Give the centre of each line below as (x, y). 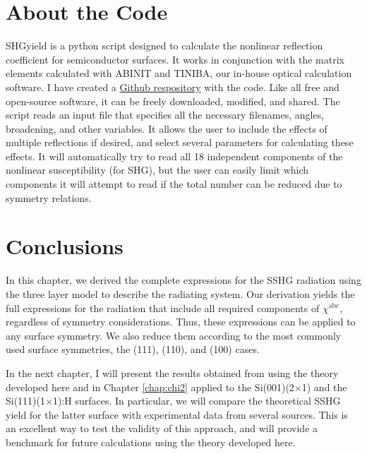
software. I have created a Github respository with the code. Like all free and (173, 86)
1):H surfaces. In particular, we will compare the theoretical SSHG (197, 401)
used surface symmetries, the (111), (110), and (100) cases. (133, 349)
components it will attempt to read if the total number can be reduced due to (174, 184)
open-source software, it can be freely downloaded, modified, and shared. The (173, 101)
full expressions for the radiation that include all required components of (163, 307)
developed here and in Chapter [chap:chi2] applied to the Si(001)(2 (150, 387)
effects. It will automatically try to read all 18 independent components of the (174, 156)
